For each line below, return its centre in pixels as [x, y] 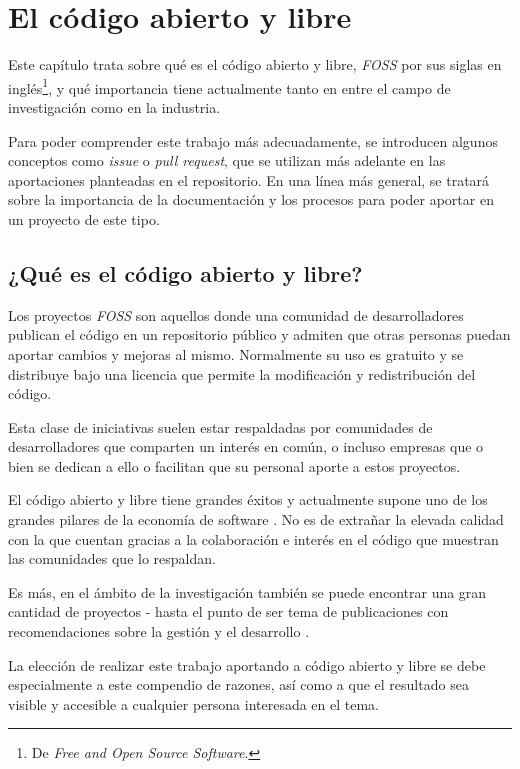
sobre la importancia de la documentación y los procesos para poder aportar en [251, 199]
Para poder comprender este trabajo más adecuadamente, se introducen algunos [253, 140]
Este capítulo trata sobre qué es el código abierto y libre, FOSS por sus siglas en [255, 64]
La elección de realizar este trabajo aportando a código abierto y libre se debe [247, 664]
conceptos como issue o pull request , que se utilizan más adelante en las [227, 160]
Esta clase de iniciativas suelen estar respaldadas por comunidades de [220, 426]
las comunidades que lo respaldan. [112, 558]
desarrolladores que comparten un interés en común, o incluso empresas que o [246, 446]
